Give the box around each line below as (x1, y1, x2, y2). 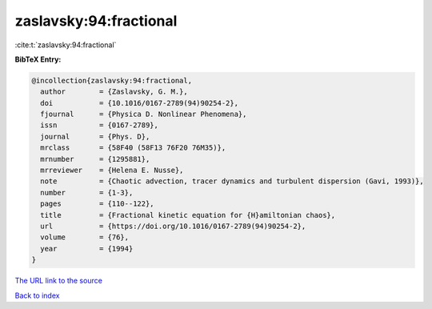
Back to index (14, 291, 60, 300)
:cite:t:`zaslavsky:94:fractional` (14, 40, 117, 50)
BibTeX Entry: (14, 54, 62, 64)
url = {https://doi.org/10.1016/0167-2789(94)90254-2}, (40, 222, 306, 231)
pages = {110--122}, (40, 199, 155, 208)
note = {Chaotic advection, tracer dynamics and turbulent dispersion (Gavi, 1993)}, (40, 177, 424, 186)
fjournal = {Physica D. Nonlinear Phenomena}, (40, 110, 247, 119)
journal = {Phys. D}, (40, 132, 150, 141)
